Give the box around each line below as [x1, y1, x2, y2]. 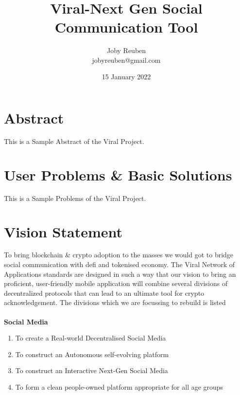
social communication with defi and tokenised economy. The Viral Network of [4, 259, 235, 269]
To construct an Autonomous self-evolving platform [15, 349, 169, 359]
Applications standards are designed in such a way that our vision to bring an [4, 269, 236, 279]
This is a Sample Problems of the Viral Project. [4, 193, 146, 203]
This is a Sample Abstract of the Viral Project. [4, 136, 144, 146]
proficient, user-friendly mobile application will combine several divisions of [4, 278, 228, 288]
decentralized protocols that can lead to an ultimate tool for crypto [4, 287, 205, 298]
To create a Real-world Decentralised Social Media [15, 333, 166, 343]
